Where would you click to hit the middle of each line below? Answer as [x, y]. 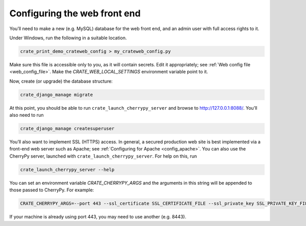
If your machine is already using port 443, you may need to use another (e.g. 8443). [98, 217]
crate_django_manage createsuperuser [67, 129]
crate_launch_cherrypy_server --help [67, 169]
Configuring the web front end [75, 13]
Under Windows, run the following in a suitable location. [68, 38]
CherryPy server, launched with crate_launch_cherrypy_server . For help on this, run [103, 156]
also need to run [27, 115]
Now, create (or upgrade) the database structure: [61, 81]
